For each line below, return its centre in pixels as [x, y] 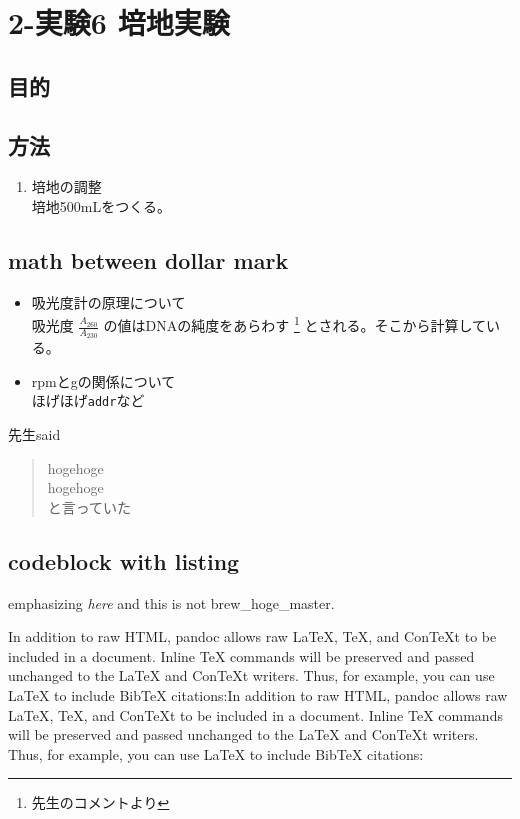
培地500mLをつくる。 [101, 205]
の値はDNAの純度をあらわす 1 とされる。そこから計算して [294, 323]
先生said [34, 434]
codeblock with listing [124, 560]
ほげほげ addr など [88, 400]
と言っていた [89, 506]
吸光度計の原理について [108, 301]
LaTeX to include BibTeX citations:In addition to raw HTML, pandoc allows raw [258, 695]
